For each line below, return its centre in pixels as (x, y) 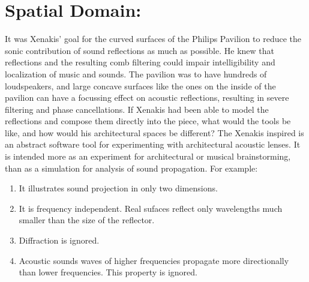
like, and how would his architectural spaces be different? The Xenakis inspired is (154, 132)
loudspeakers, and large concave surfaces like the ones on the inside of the (140, 85)
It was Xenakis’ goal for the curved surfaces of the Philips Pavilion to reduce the (153, 39)
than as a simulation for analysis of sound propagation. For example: (131, 168)
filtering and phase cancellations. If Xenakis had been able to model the (137, 109)
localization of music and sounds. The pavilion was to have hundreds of (136, 73)
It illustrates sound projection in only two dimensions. (118, 188)
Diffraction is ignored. (59, 240)
